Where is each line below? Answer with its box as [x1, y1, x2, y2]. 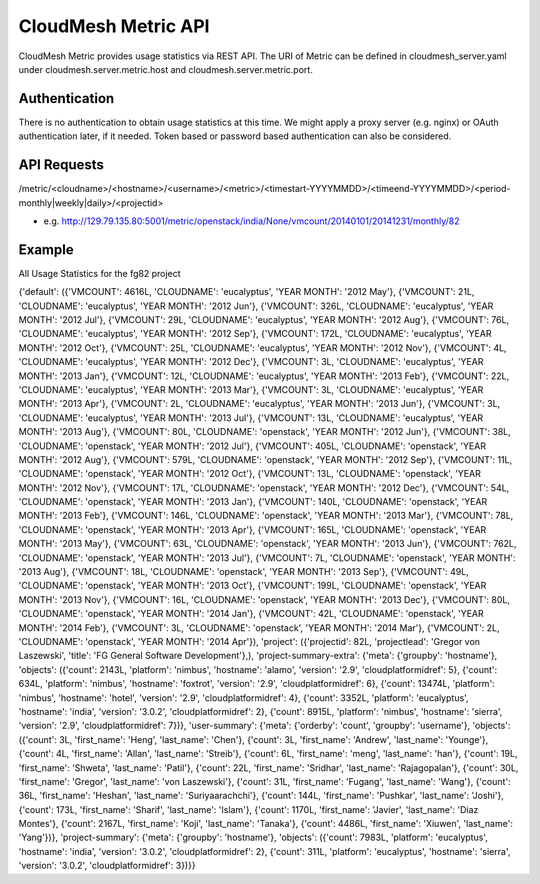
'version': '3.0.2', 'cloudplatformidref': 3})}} [18, 860, 196, 872]
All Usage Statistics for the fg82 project [18, 267, 181, 279]
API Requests [18, 156, 105, 174]
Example [18, 241, 74, 258]
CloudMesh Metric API [18, 15, 210, 37]
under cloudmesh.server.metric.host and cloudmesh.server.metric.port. [18, 63, 314, 75]
